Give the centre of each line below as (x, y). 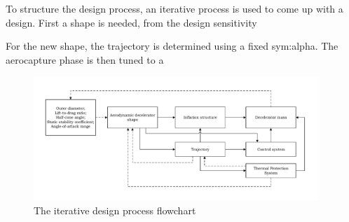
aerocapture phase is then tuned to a (85, 59)
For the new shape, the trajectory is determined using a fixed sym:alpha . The (172, 46)
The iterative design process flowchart (115, 210)
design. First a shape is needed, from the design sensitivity (131, 22)
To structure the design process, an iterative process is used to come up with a (174, 8)
